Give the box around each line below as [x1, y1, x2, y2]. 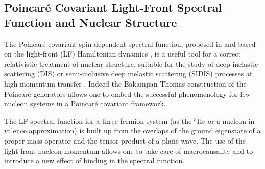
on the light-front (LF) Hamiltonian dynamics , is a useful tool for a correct [4, 48, 241, 59]
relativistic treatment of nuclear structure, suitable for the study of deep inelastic [4, 58, 258, 69]
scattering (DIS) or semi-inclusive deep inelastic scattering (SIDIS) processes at [4, 68, 253, 79]
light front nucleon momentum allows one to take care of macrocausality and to [4, 145, 253, 156]
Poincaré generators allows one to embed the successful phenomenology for [4, 88, 238, 99]
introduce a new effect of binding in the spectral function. [4, 155, 185, 166]
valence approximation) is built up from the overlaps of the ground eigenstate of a [4, 125, 261, 136]
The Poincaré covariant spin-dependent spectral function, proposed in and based [4, 38, 256, 49]
